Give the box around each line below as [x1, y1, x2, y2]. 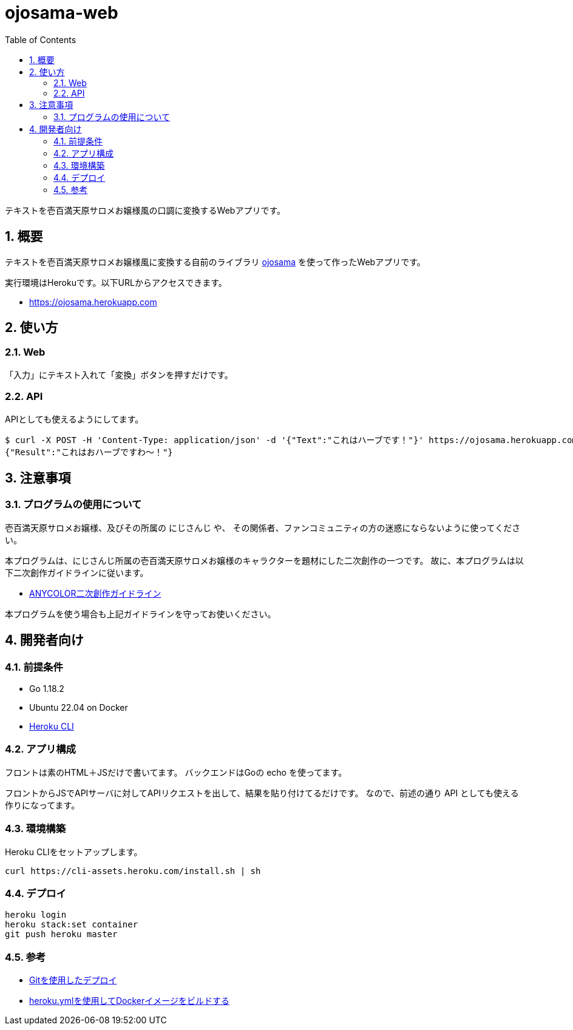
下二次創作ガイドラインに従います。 [5, 567, 149, 578]
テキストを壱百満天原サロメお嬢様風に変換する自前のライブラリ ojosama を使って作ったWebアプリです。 [5, 256, 426, 267]
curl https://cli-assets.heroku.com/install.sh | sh [5, 866, 261, 876]
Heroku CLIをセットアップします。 [5, 846, 143, 857]
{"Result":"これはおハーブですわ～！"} [5, 447, 173, 457]
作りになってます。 [5, 799, 80, 810]
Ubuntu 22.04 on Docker [29, 702, 128, 713]
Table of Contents [5, 34, 76, 45]
